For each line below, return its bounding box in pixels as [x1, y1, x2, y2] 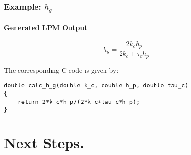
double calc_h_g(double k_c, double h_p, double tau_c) [4, 82, 189, 89]
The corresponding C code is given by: [4, 65, 119, 75]
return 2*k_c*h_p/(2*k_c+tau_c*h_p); [17, 98, 140, 105]
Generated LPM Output [4, 22, 87, 32]
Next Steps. [4, 133, 84, 153]
